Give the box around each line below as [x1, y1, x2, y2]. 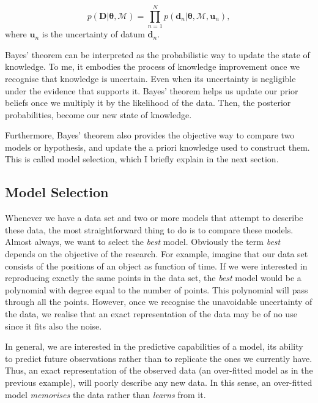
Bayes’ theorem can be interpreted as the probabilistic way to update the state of [5, 48, 310, 61]
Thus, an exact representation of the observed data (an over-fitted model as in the [5, 364, 313, 377]
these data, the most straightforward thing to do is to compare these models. [5, 223, 294, 236]
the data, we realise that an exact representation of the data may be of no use [5, 307, 297, 320]
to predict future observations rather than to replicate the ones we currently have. [5, 352, 312, 364]
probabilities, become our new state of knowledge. [5, 108, 192, 121]
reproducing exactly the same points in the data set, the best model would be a [5, 271, 301, 284]
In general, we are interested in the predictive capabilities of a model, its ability [5, 340, 303, 353]
